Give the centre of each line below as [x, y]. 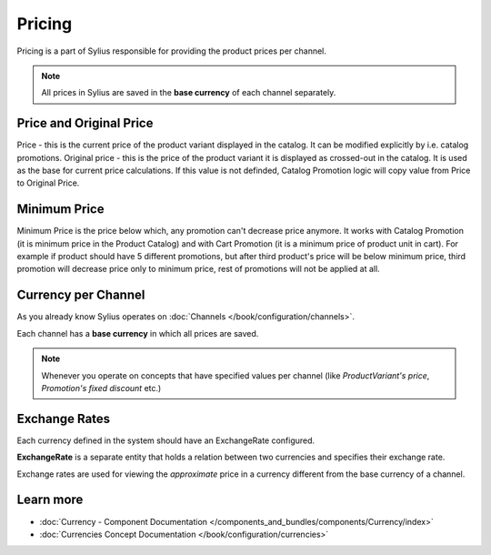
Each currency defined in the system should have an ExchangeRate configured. [166, 440]
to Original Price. [48, 183]
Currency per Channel [81, 295]
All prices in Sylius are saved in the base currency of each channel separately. [189, 93]
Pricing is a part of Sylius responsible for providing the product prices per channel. [172, 51]
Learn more [50, 500]
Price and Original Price [85, 123]
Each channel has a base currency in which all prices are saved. [138, 333]
